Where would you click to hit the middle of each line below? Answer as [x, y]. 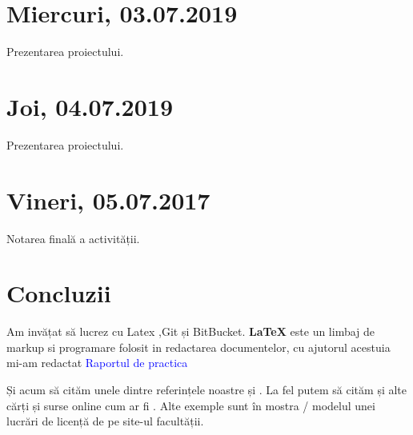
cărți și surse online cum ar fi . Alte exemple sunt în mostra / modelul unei [191, 405]
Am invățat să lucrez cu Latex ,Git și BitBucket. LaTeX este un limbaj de [191, 331]
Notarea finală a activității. [73, 238]
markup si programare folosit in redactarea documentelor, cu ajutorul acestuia [198, 347]
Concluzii [59, 293]
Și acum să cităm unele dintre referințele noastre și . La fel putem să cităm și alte [207, 390]
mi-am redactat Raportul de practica [97, 363]
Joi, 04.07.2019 [90, 106]
